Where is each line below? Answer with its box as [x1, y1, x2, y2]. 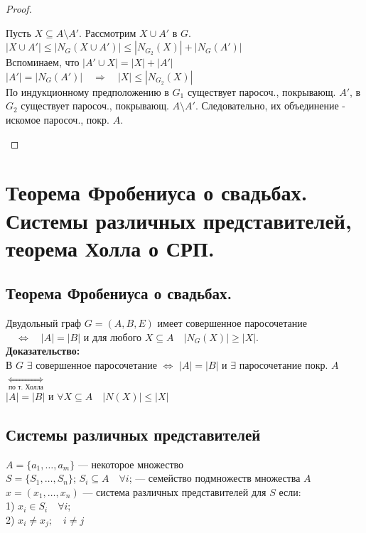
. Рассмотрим [79, 25, 136, 40]
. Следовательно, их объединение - [195, 98, 346, 113]
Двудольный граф [6, 316, 82, 330]
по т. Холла [8, 383, 43, 391]
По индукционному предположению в [6, 84, 169, 99]
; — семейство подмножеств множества [129, 470, 301, 485]
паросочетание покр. [239, 357, 328, 372]
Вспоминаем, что [6, 55, 80, 70]
